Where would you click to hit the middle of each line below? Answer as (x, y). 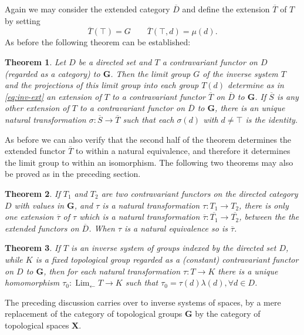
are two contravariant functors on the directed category (200, 193)
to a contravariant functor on (132, 108)
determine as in (256, 85)
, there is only (264, 205)
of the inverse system (240, 73)
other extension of (37, 108)
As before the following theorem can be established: (98, 42)
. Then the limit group (151, 73)
